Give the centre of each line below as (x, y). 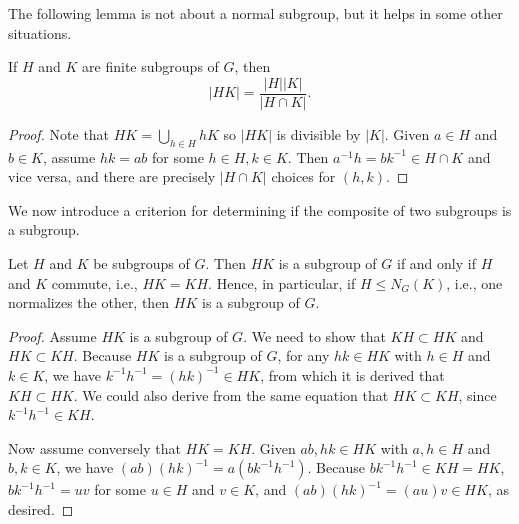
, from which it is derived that (352, 374)
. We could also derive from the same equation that (231, 394)
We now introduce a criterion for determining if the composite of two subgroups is (260, 209)
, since (477, 394)
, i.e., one (474, 282)
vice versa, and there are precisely (112, 176)
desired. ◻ (41, 508)
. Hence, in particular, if (282, 282)
